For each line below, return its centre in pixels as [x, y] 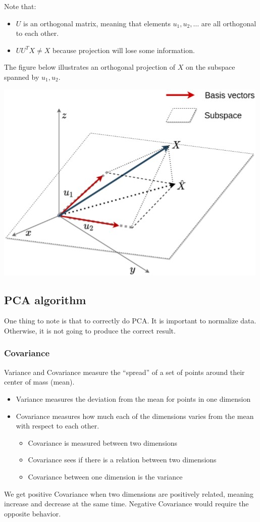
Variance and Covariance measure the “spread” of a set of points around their [124, 372]
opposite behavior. [33, 513]
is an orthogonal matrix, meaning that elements [97, 23]
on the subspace [210, 67]
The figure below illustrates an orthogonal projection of [90, 67]
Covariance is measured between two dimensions [103, 442]
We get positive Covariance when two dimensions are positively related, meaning [129, 493]
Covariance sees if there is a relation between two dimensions [122, 460]
